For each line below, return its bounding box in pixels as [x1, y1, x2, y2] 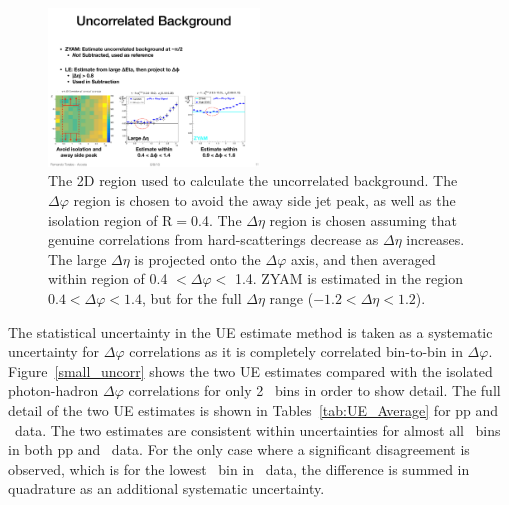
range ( [269, 287, 314, 308]
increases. [406, 229, 465, 250]
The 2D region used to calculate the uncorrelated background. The [48, 170, 458, 191]
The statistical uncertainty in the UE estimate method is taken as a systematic [8, 321, 493, 342]
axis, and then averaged [290, 248, 436, 269]
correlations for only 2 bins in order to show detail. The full [128, 380, 501, 401]
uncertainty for [8, 341, 100, 362]
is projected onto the [134, 248, 261, 269]
